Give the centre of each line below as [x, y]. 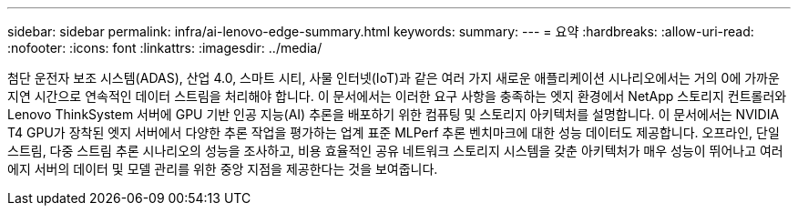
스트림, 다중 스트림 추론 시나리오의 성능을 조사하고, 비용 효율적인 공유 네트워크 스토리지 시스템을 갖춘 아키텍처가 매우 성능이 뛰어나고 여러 [395, 151]
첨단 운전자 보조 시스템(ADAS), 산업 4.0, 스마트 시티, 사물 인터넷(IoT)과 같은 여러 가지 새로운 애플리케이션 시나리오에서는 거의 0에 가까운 [394, 78]
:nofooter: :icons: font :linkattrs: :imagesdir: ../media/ [165, 48]
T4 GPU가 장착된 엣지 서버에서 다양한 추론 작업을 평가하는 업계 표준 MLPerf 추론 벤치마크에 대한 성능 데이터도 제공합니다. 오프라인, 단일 [394, 132]
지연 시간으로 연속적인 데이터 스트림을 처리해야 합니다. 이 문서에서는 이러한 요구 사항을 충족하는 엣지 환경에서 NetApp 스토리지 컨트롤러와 [397, 96]
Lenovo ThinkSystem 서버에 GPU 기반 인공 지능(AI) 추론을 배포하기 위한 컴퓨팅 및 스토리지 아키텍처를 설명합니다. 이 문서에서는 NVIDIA [394, 114]
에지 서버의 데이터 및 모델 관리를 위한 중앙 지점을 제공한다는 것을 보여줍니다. [223, 169]
